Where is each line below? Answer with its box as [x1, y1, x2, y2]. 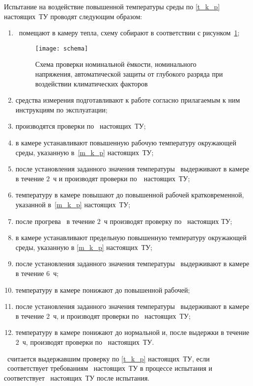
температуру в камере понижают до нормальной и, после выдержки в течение [15, 327, 250, 337]
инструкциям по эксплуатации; [15, 104, 108, 114]
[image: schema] [35, 45, 88, 52]
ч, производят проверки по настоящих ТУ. [22, 336, 154, 347]
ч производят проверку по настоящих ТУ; [104, 216, 232, 226]
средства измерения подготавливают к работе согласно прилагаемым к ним [15, 95, 240, 105]
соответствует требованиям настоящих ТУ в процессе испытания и [7, 363, 213, 373]
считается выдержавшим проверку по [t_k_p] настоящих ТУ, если [7, 353, 210, 363]
